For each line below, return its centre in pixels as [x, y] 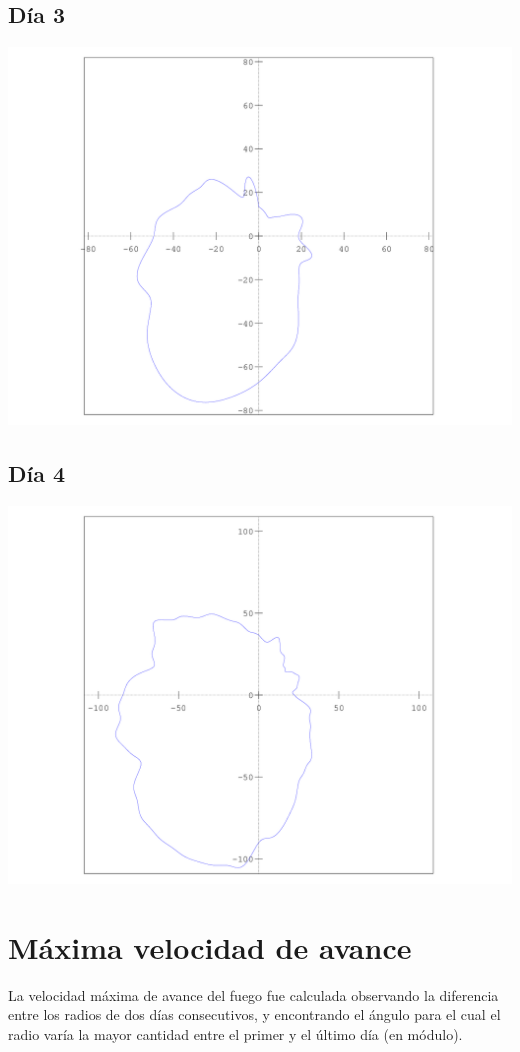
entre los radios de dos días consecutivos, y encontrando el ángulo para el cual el [254, 1014]
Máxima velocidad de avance [210, 946]
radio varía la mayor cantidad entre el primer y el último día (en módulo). [235, 1033]
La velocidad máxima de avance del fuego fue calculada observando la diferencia [253, 994]
